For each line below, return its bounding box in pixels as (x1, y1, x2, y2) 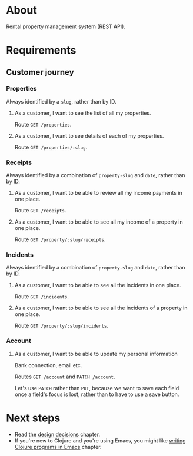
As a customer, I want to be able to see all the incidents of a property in (14, 304, 188, 312)
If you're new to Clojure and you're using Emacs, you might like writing (14, 437, 187, 444)
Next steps (6, 411, 61, 424)
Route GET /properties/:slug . (14, 144, 88, 151)
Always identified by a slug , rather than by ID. (6, 98, 117, 105)
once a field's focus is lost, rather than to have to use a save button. (14, 391, 179, 398)
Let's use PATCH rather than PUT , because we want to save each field (14, 384, 179, 391)
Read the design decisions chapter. (14, 431, 101, 438)
